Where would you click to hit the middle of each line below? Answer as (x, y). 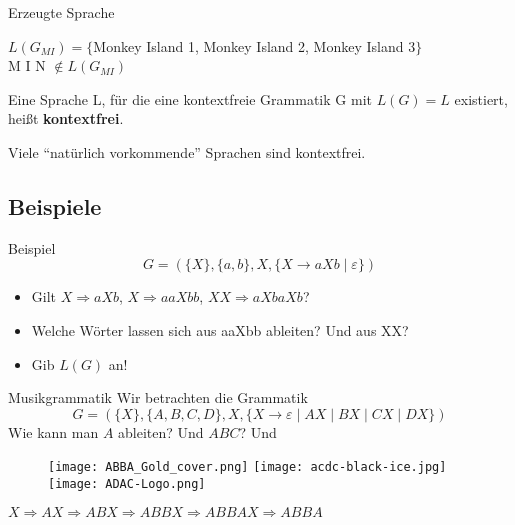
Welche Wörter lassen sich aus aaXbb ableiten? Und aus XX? (220, 329)
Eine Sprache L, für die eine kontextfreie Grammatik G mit (190, 98)
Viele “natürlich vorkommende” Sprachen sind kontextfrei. (187, 151)
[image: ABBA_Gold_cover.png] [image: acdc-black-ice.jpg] (247, 467)
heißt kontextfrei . (66, 118)
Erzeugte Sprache (61, 12)
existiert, (481, 98)
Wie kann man (53, 431)
